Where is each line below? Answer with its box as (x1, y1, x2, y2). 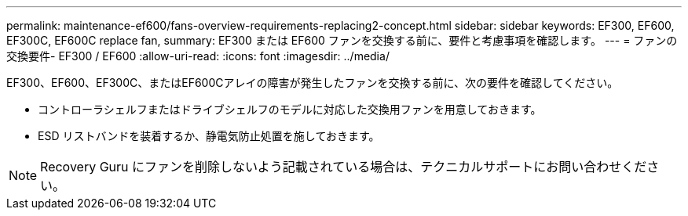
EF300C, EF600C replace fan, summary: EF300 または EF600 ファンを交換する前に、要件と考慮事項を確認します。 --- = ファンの (6, 34, 678, 47)
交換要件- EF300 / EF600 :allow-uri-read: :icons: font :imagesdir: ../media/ (6, 49, 390, 63)
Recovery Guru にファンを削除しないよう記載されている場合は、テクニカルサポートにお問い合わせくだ (40, 159, 647, 175)
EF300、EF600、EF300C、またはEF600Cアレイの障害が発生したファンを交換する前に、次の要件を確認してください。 (6, 76, 619, 89)
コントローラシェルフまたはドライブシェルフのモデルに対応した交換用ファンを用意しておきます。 (38, 103, 542, 116)
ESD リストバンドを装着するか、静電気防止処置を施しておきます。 (38, 129, 380, 142)
